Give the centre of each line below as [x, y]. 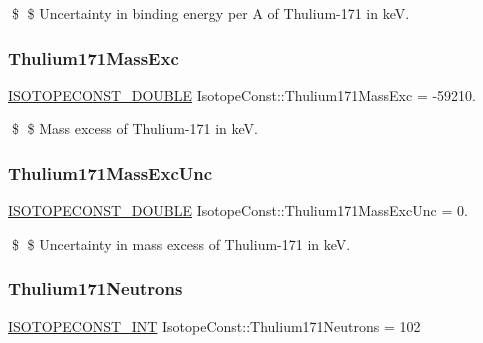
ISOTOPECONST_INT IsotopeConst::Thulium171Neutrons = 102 [214, 325]
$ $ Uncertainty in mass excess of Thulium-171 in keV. [181, 243]
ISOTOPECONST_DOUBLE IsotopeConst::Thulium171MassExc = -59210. [242, 94]
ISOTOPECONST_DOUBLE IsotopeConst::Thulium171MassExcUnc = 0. [238, 210]
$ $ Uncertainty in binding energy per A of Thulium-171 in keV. [210, 13]
